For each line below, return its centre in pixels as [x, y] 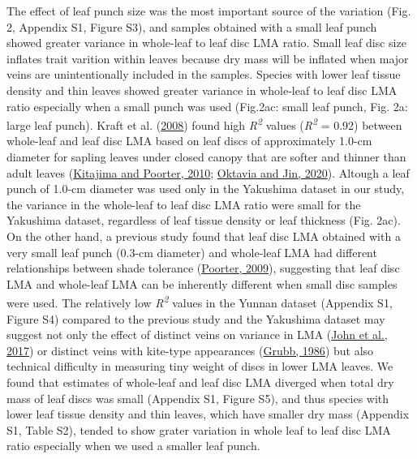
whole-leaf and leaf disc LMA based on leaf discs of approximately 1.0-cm [189, 141]
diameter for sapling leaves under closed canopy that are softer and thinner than [206, 157]
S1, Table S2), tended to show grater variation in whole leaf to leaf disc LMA [199, 429]
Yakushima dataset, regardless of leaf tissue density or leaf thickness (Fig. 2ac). [204, 220]
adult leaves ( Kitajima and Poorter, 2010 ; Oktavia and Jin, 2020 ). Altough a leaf [208, 172]
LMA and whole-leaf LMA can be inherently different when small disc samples [202, 283]
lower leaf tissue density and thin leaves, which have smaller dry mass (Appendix [208, 414]
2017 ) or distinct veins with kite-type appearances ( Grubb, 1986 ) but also [190, 350]
